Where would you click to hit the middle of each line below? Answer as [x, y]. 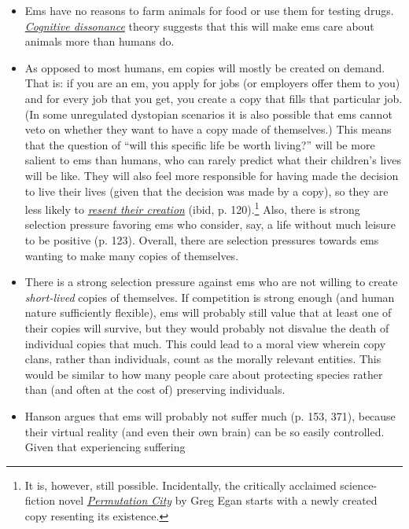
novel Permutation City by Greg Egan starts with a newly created [218, 500]
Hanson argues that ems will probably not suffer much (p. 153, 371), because [210, 415]
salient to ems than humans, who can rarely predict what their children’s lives [213, 160]
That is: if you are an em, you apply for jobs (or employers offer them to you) [212, 83]
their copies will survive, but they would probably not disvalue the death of [207, 327]
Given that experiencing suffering [105, 447]
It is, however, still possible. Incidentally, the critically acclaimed [181, 485]
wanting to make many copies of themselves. [132, 255]
